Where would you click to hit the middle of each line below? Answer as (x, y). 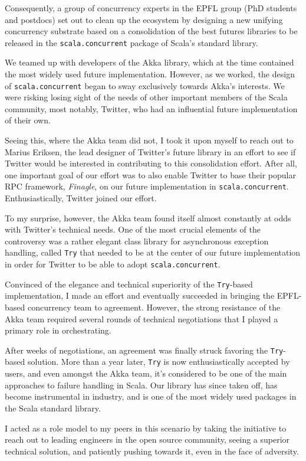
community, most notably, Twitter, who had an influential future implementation (151, 108)
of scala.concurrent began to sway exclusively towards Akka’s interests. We (145, 85)
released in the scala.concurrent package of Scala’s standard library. (131, 42)
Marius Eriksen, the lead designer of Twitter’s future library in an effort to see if (150, 151)
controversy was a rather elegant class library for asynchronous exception (137, 241)
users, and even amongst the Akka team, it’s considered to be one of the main (146, 373)
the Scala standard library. (53, 408)
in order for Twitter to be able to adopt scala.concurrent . (113, 264)
